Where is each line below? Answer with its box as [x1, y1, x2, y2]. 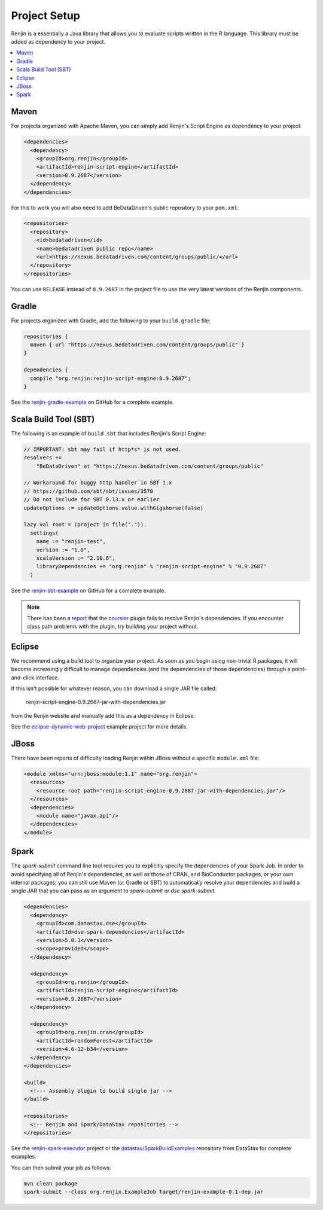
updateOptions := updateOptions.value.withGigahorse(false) [23, 504, 204, 511]
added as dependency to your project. [11, 38, 106, 45]
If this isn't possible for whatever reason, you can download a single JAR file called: [11, 685, 217, 692]
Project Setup [11, 9, 81, 22]
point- [291, 666, 307, 673]
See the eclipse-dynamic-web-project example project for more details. [11, 723, 188, 730]
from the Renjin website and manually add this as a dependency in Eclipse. [11, 712, 196, 719]
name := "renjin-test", [36, 538, 106, 545]
